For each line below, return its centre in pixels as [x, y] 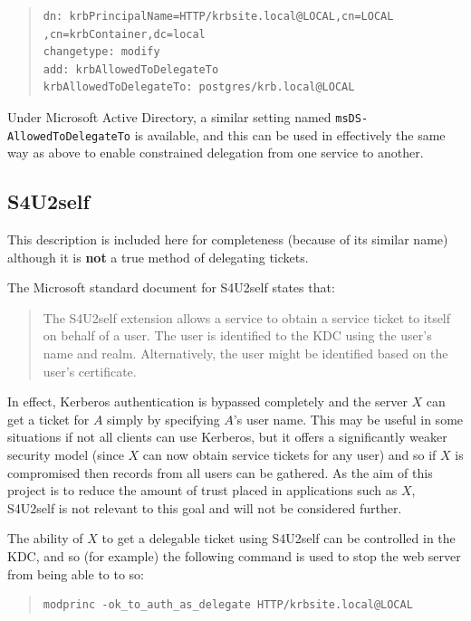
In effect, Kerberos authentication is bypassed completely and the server [207, 401]
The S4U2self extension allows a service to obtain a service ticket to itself [247, 317]
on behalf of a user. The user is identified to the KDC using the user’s [237, 335]
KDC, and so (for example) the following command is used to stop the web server [234, 555]
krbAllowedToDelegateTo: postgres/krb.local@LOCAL [199, 87]
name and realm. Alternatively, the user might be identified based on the [245, 353]
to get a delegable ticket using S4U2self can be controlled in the [279, 538]
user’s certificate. [90, 371]
